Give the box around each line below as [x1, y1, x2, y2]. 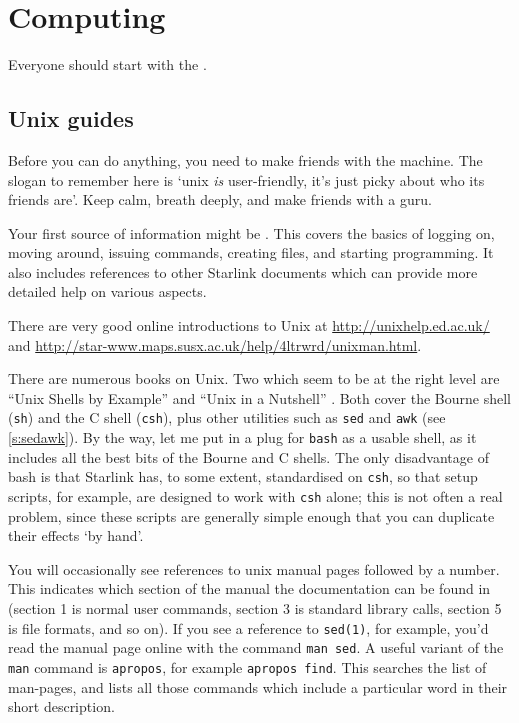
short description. [8, 696, 115, 717]
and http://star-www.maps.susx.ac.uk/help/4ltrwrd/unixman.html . [8, 334, 422, 355]
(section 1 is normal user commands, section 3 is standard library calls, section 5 [8, 598, 502, 619]
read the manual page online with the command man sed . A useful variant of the [8, 637, 504, 658]
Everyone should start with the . [8, 54, 207, 75]
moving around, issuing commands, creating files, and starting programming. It [8, 242, 494, 263]
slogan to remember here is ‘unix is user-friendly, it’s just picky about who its [8, 169, 485, 190]
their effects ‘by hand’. [8, 525, 144, 546]
